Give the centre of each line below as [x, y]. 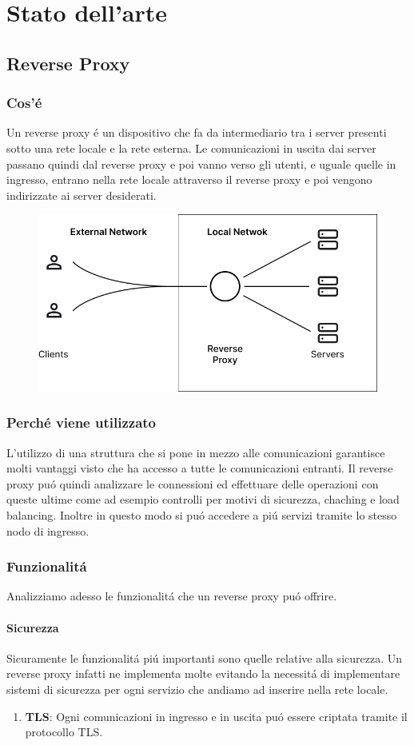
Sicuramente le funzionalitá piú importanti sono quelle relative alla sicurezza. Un [204, 657]
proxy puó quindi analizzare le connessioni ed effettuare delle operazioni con [193, 483]
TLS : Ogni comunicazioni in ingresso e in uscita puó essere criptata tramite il [216, 716]
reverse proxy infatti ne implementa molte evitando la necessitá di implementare [203, 673]
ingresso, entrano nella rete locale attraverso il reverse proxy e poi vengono [189, 179]
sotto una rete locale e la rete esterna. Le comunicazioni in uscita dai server [191, 147]
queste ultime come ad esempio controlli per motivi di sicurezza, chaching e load [203, 499]
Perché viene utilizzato [82, 422]
